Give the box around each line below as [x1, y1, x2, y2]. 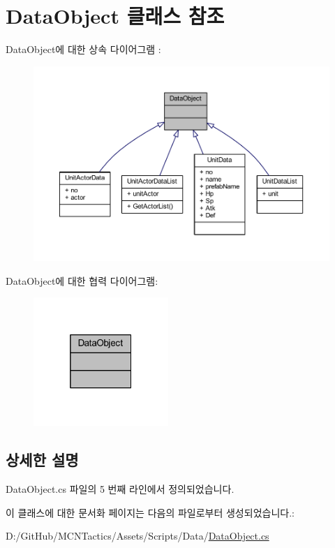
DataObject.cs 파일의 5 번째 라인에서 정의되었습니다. [6, 481, 234, 496]
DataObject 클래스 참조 [6, 1, 225, 30]
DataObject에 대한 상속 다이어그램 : [6, 42, 161, 57]
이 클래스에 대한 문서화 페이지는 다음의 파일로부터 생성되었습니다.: [6, 505, 295, 519]
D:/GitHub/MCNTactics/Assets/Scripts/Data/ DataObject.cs [6, 528, 269, 543]
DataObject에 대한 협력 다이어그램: [6, 273, 158, 288]
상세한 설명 [6, 449, 79, 471]
